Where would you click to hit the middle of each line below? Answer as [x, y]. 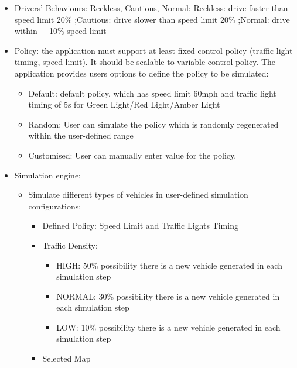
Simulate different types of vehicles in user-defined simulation [138, 195]
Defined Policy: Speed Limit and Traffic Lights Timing [140, 226]
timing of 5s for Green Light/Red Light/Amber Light [124, 104]
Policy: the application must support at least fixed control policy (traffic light [153, 50]
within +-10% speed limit [60, 31]
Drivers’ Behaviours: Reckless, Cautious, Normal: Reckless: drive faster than [151, 8]
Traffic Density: [70, 245]
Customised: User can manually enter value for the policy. [132, 155]
